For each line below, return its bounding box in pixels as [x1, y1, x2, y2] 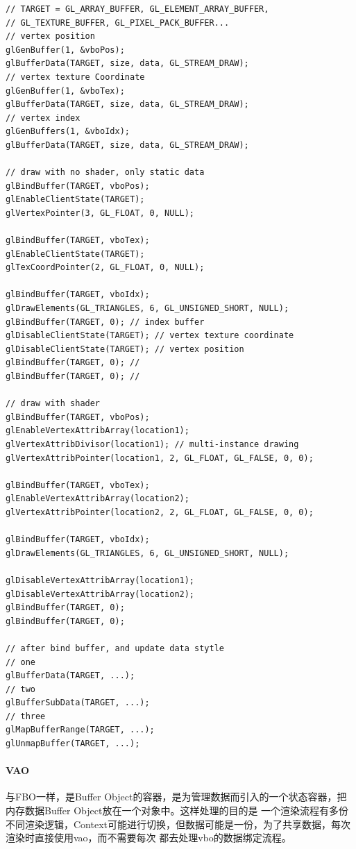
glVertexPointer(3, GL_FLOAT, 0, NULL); [6, 208, 195, 218]
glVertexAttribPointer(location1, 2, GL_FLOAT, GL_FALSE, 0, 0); [6, 453, 314, 463]
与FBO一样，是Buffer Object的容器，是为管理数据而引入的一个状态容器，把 [6, 789, 347, 804]
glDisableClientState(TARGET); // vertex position [6, 344, 244, 354]
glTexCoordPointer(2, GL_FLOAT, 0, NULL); [6, 262, 205, 273]
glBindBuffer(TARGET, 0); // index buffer [6, 317, 205, 327]
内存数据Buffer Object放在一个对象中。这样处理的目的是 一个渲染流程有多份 [6, 803, 349, 818]
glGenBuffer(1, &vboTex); [6, 85, 125, 96]
